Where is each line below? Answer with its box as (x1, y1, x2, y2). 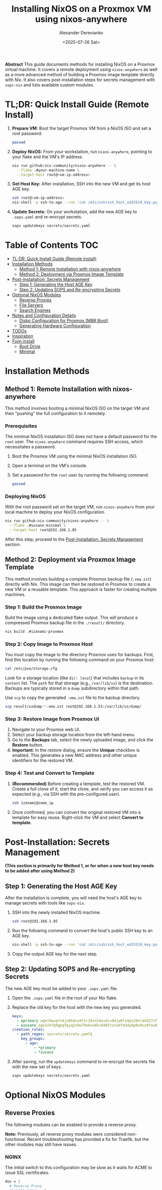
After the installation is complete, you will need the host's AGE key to (5, 895, 142, 901)
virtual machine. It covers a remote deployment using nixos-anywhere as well (5, 66, 158, 72)
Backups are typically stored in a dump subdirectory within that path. (5, 685, 140, 691)
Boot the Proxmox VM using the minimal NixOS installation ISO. (12, 453, 138, 459)
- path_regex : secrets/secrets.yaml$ (16, 1032, 93, 1037)
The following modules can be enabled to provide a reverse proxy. (5, 1122, 137, 1127)
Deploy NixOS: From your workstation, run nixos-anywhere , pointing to (12, 149, 152, 154)
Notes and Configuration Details (12, 312, 76, 318)
